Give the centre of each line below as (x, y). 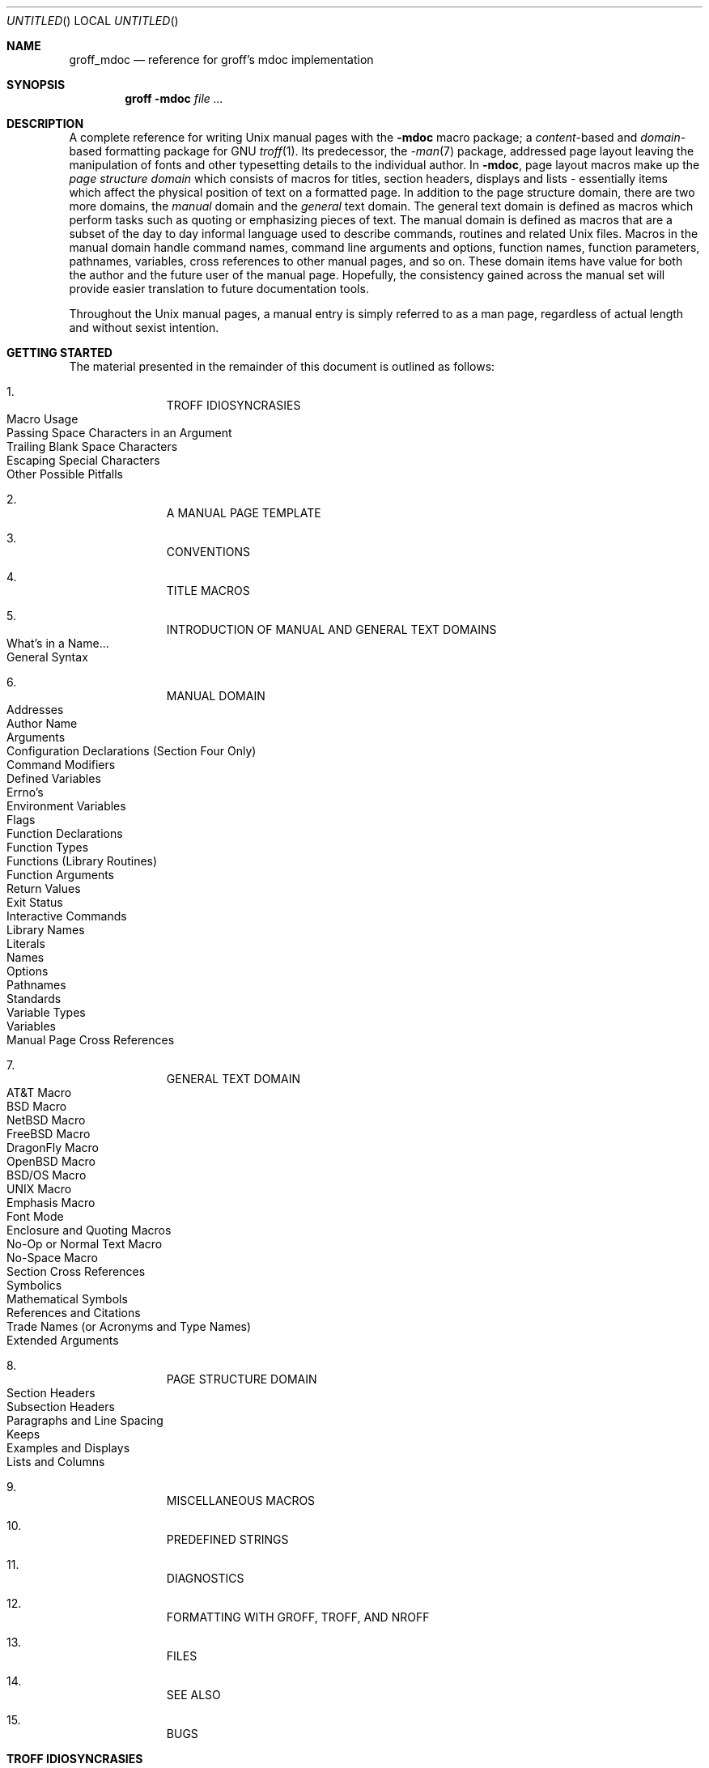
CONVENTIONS (208, 552)
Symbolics (34, 1285)
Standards (34, 999)
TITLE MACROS (208, 591)
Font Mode (35, 1216)
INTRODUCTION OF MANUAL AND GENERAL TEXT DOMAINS (331, 629)
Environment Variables (66, 806)
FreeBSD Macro (49, 1134)
